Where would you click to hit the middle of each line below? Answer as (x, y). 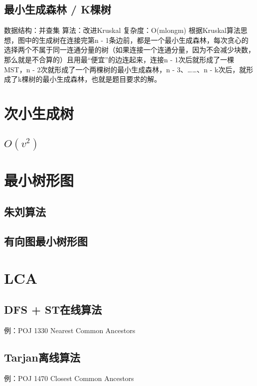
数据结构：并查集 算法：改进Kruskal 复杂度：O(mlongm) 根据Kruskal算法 (122, 30)
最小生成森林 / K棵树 (58, 9)
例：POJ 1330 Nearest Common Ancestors (70, 330)
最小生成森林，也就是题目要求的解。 (102, 79)
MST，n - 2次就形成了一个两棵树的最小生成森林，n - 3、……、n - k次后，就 (125, 69)
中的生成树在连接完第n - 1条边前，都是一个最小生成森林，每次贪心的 (136, 40)
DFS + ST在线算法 (53, 309)
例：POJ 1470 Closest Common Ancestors (69, 378)
